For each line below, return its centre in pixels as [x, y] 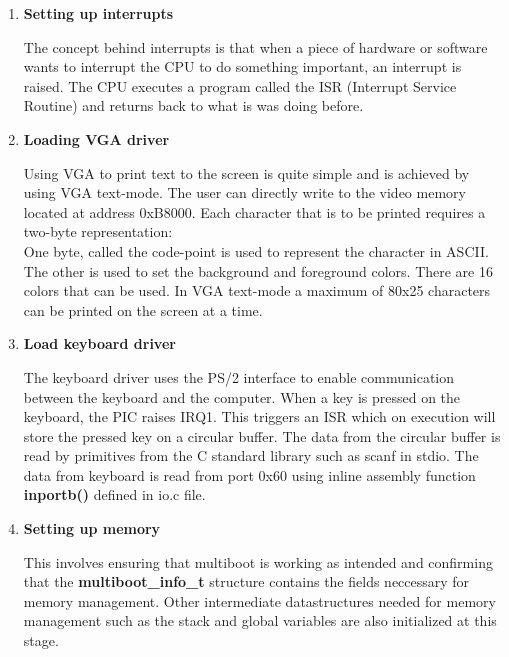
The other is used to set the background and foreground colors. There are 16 [258, 270]
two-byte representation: [98, 231]
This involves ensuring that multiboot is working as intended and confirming [258, 561]
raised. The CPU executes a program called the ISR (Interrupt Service [240, 85]
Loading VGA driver [96, 138]
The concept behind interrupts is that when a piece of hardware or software [255, 46]
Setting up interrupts [98, 13]
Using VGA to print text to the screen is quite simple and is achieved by [246, 172]
